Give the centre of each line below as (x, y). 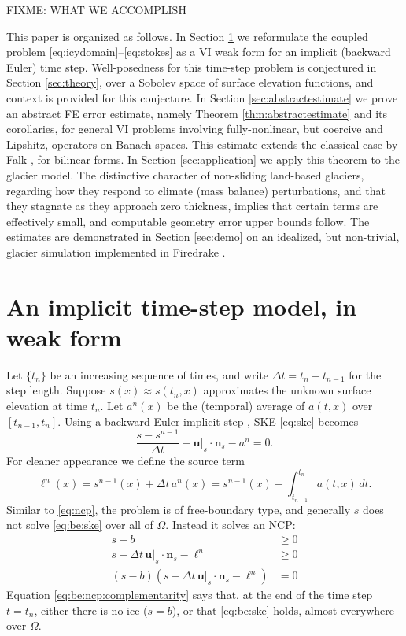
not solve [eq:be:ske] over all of (80, 525)
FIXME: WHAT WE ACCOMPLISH (96, 9)
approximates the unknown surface (287, 390)
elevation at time (47, 405)
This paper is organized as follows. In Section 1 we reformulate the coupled (187, 36)
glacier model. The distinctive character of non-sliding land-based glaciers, (185, 174)
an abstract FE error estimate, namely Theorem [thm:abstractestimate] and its (197, 113)
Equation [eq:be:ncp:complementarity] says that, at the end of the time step (190, 595)
